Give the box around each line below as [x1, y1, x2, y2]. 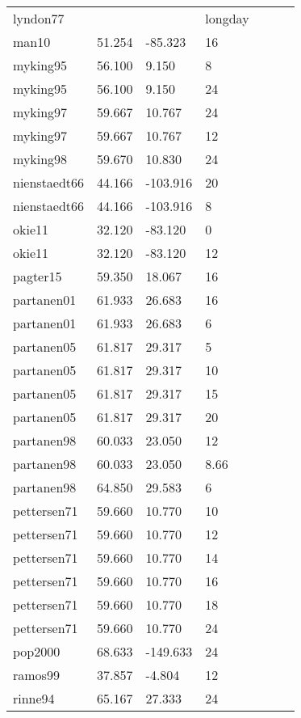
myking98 [13, 150, 68, 168]
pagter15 [13, 267, 62, 285]
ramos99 [13, 665, 60, 684]
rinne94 [13, 689, 55, 707]
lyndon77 [13, 9, 65, 27]
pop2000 [13, 642, 61, 661]
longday [205, 9, 249, 27]
